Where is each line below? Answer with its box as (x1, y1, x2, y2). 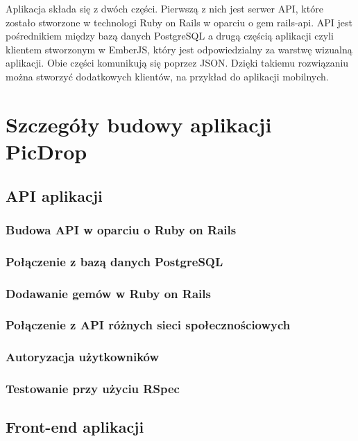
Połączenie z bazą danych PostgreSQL (6, 252, 223, 270)
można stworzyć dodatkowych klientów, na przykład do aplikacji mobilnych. (6, 69, 329, 83)
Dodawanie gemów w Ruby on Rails (6, 284, 211, 302)
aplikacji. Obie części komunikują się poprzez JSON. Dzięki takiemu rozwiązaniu (6, 55, 349, 70)
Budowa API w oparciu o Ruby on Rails (6, 220, 237, 238)
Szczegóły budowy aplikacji (6, 110, 272, 138)
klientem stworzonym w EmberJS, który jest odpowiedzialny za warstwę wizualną (6, 42, 352, 56)
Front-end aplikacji (6, 416, 144, 438)
